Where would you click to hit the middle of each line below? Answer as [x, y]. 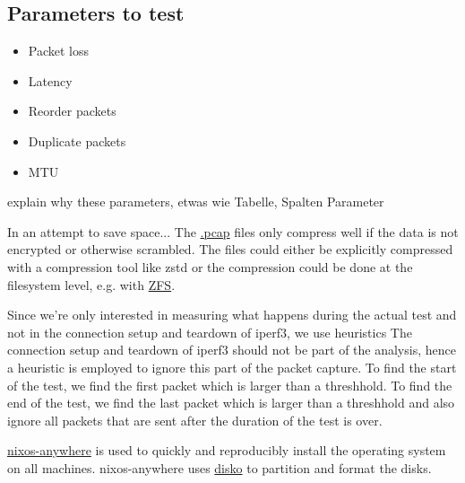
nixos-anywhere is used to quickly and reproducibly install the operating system [227, 450]
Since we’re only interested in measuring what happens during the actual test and [232, 315]
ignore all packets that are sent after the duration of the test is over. [195, 420]
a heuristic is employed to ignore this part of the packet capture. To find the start [232, 367]
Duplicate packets [77, 141]
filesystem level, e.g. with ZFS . [91, 284]
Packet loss [59, 51]
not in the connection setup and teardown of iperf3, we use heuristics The [210, 332]
